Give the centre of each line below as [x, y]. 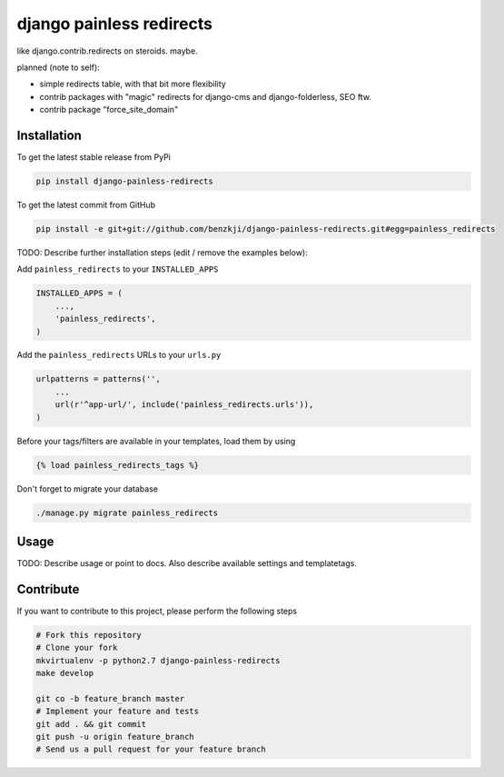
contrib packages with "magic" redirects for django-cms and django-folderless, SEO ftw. [206, 96]
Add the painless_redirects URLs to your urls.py [119, 355]
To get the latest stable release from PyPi [94, 157]
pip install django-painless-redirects [124, 181]
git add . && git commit [91, 724]
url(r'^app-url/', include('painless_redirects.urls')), [184, 405]
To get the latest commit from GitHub [86, 204]
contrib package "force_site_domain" [109, 110]
